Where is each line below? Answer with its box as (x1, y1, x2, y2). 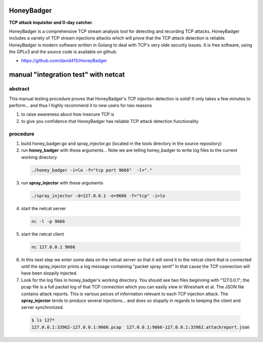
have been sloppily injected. (21, 270, 78, 276)
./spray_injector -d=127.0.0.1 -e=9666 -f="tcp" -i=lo (31, 193, 165, 199)
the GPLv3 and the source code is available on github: (9, 49, 117, 55)
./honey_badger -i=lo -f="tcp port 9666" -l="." (31, 167, 152, 173)
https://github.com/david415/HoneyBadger (21, 58, 107, 63)
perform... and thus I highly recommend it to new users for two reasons (9, 102, 152, 108)
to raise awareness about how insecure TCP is (21, 111, 114, 117)
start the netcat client (21, 231, 64, 237)
